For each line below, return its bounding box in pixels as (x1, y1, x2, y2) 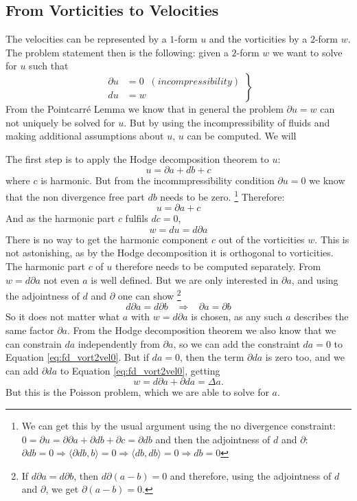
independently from (78, 336, 160, 350)
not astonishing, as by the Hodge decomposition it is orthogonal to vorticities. (5, 245, 334, 260)
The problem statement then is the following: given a (5, 45, 229, 59)
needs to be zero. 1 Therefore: (160, 187, 285, 203)
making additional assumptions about (5, 129, 164, 143)
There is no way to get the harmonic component (5, 232, 209, 246)
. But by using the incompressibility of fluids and (124, 115, 330, 129)
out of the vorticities (218, 232, 305, 246)
